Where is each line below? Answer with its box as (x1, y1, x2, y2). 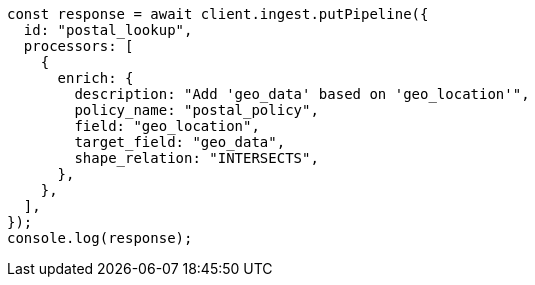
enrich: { (57, 70, 134, 86)
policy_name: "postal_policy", (74, 102, 319, 118)
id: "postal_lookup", (23, 22, 193, 38)
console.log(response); (7, 230, 193, 246)
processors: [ (23, 38, 134, 54)
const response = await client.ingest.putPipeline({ (7, 6, 429, 22)
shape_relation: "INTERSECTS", (74, 150, 319, 166)
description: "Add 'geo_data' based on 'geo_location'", (74, 86, 530, 102)
